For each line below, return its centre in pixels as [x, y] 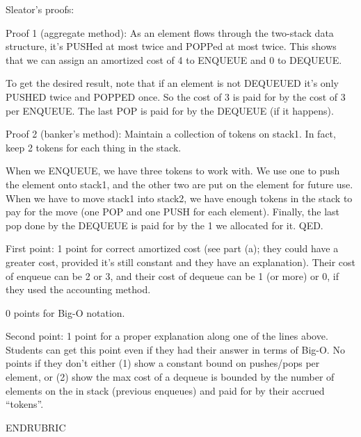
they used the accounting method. [78, 289]
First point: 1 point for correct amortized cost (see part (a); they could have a [172, 248]
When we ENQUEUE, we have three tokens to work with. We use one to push [173, 171]
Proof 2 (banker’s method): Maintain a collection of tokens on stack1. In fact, [171, 134]
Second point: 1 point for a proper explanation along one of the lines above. [167, 336]
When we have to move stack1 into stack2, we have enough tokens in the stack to [179, 198]
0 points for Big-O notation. [65, 312]
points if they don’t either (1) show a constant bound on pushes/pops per [163, 363]
